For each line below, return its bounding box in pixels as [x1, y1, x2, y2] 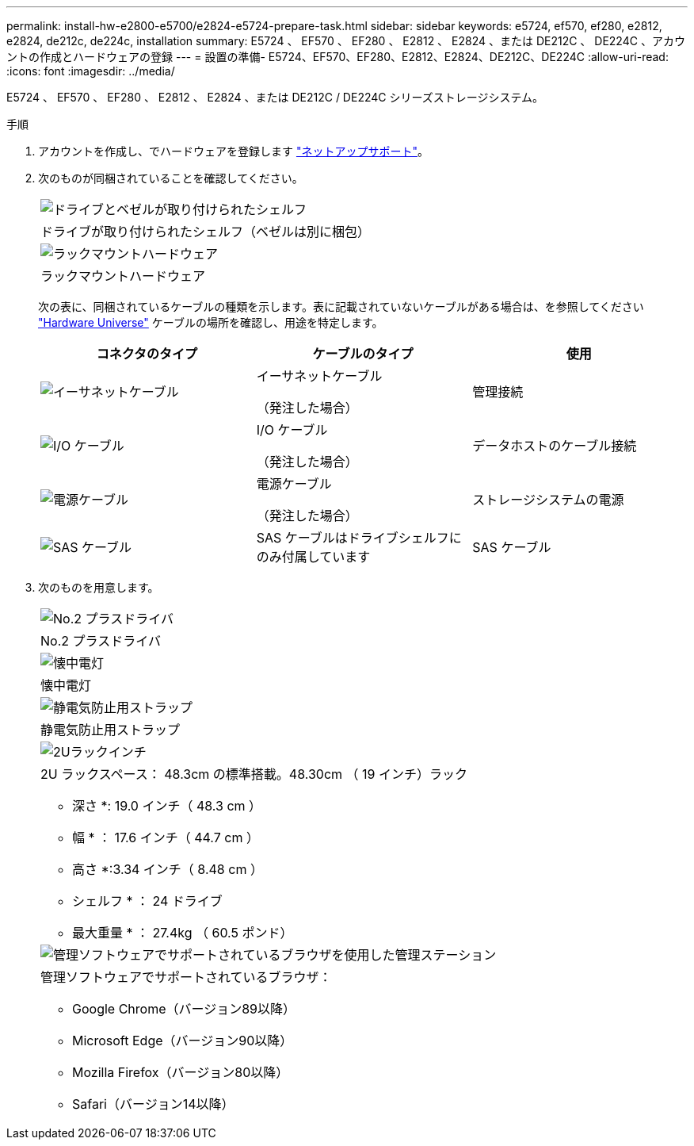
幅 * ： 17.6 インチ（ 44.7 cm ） [72, 830, 259, 845]
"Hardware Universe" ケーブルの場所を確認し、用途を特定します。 [38, 316, 383, 329]
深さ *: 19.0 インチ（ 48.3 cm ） [72, 798, 262, 814]
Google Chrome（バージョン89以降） [72, 1001, 296, 1017]
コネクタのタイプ [96, 346, 198, 362]
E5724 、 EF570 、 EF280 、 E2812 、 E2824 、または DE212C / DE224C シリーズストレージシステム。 [6, 90, 544, 104]
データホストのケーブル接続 [472, 438, 637, 454]
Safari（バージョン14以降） [72, 1096, 235, 1112]
